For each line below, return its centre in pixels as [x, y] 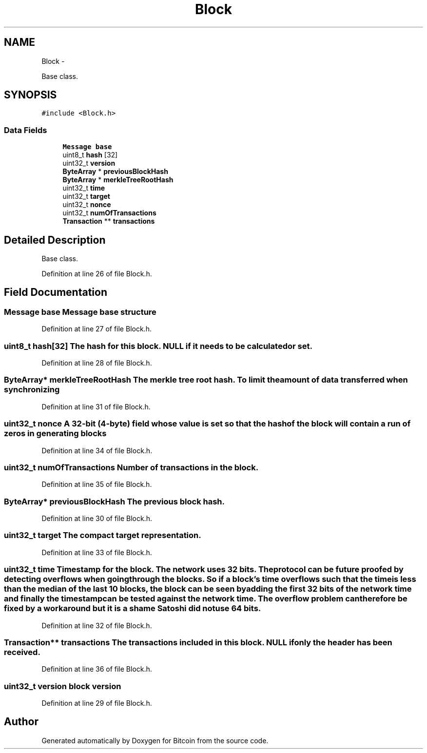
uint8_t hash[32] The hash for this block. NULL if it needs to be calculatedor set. [158, 346]
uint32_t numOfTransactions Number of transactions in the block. [131, 467]
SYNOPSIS [30, 95]
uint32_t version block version [63, 686]
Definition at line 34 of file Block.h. [97, 450]
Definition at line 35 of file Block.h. [97, 484]
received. [22, 652]
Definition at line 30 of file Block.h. [97, 518]
